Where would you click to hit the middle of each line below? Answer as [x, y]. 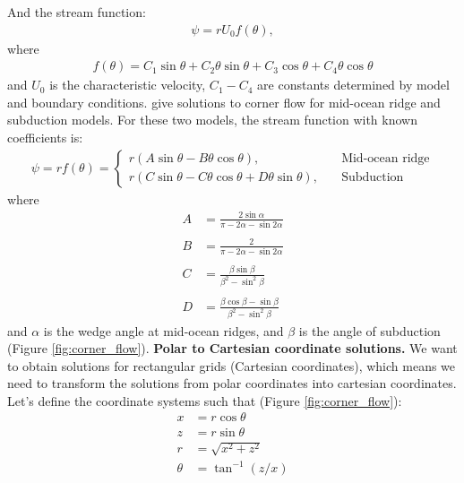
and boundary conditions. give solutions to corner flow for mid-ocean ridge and [224, 102]
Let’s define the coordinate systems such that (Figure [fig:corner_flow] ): [205, 400]
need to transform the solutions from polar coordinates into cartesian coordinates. [232, 383]
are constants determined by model [353, 85]
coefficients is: [45, 138]
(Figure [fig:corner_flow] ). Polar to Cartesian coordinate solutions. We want [232, 348]
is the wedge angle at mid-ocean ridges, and [163, 330]
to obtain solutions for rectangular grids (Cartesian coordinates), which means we [232, 365]
